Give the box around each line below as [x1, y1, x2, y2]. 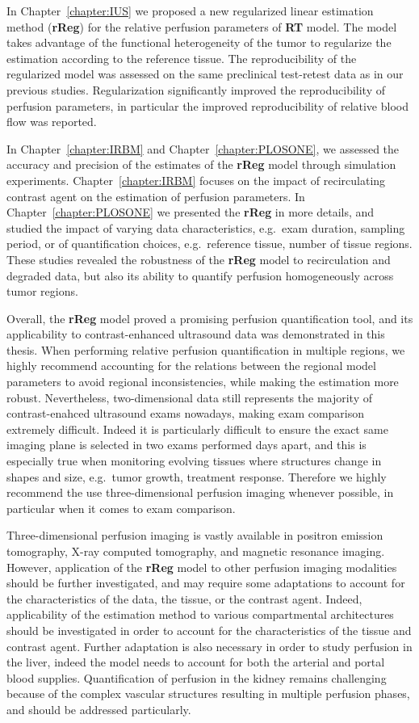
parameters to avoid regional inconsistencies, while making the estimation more [6, 373, 399, 390]
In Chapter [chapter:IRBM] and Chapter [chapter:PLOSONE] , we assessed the [6, 140, 400, 157]
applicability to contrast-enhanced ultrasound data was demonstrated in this [6, 326, 385, 343]
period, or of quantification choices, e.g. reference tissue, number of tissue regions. [6, 235, 413, 252]
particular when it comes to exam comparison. [6, 499, 236, 516]
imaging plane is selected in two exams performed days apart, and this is [6, 436, 367, 453]
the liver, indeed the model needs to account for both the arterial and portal [6, 654, 385, 670]
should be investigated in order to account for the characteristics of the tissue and [6, 621, 412, 638]
